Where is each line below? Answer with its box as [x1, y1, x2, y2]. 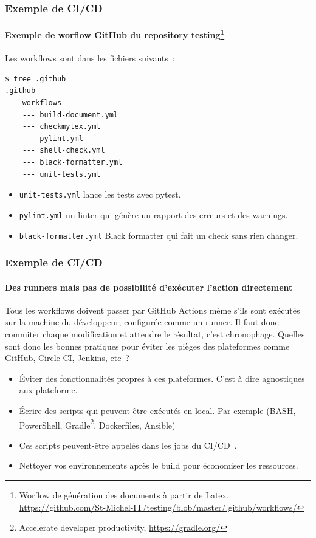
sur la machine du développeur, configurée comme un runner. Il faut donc [5, 316, 279, 328]
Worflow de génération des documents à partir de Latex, [19, 489, 229, 502]
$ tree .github [5, 74, 66, 83]
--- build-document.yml [22, 110, 118, 119]
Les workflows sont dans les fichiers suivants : [5, 52, 175, 64]
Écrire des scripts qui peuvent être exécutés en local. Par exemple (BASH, [19, 404, 296, 416]
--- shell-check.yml [22, 146, 105, 155]
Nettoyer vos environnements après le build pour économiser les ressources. [19, 459, 298, 472]
